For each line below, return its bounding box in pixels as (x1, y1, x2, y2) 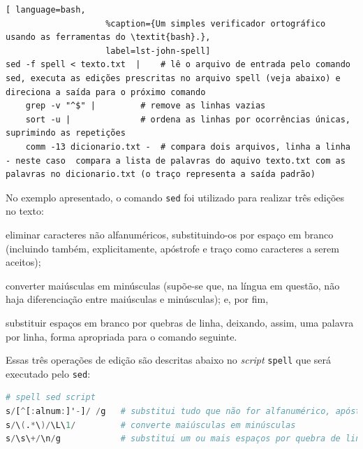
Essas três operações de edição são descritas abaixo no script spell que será (6, 352, 332, 367)
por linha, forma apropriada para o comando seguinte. (6, 329, 237, 343)
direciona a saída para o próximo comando (6, 87, 206, 97)
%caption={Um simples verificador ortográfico (105, 18, 326, 29)
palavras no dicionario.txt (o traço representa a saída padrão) (6, 169, 316, 180)
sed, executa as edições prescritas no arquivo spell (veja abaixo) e (6, 73, 341, 83)
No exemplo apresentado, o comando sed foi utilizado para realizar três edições (6, 190, 345, 204)
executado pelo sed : (6, 366, 91, 380)
